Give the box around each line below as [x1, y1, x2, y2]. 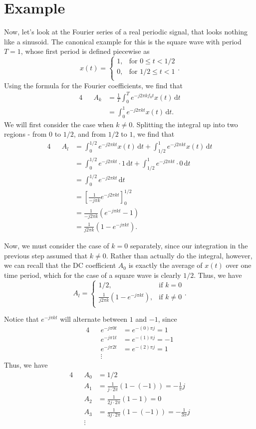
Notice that [4, 314, 39, 324]
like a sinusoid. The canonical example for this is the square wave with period [4, 36, 242, 46]
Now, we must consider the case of [4, 240, 109, 250]
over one [226, 260, 252, 270]
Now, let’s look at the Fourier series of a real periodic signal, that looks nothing [4, 26, 248, 37]
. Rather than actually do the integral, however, [106, 250, 253, 260]
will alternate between [60, 314, 128, 324]
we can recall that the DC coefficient [4, 260, 116, 270]
